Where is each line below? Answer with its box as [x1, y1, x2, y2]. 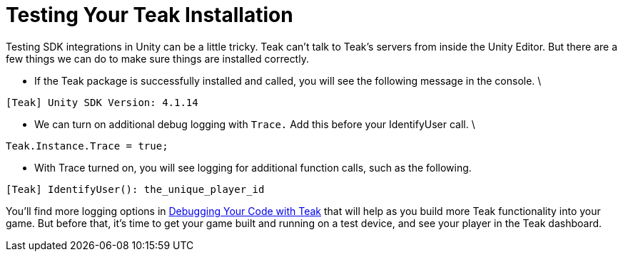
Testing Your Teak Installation [6, 3, 293, 27]
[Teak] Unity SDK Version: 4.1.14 [6, 96, 198, 108]
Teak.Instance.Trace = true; [6, 140, 168, 152]
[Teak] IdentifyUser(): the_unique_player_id [6, 183, 265, 195]
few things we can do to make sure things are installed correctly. [6, 52, 309, 65]
